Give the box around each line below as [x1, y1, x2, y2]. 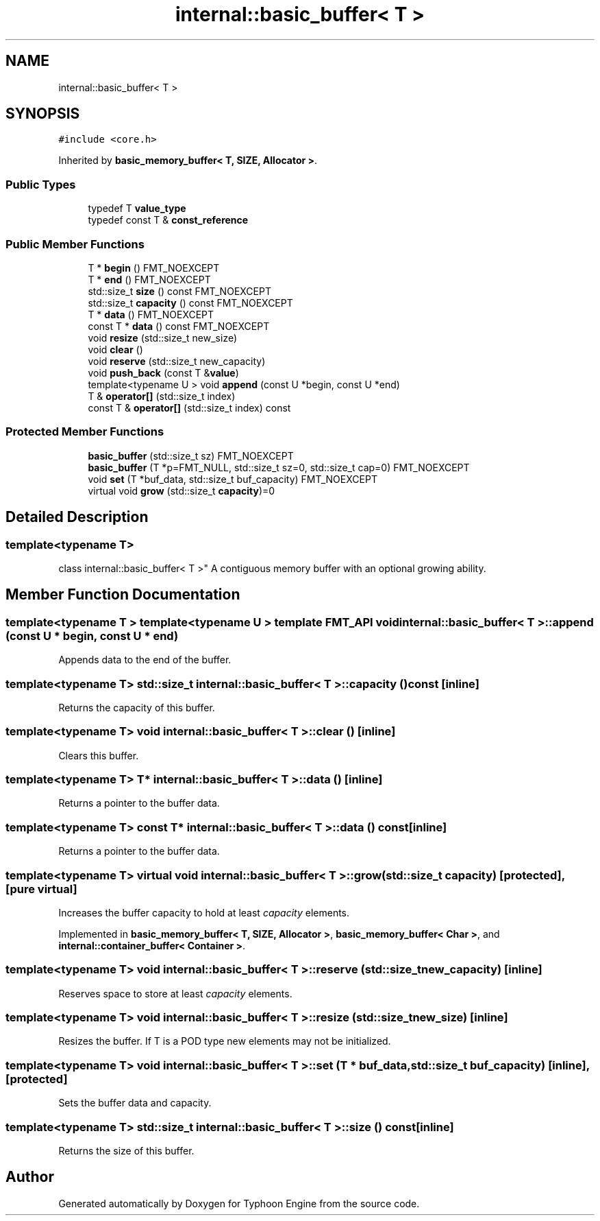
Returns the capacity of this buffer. [58, 701, 215, 713]
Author [5, 1168, 54, 1186]
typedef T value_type [88, 202, 186, 215]
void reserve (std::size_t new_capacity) [88, 355, 266, 367]
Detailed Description [5, 508, 149, 526]
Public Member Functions [5, 237, 145, 251]
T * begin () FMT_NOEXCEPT [88, 261, 220, 274]
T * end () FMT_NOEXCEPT [88, 273, 211, 285]
